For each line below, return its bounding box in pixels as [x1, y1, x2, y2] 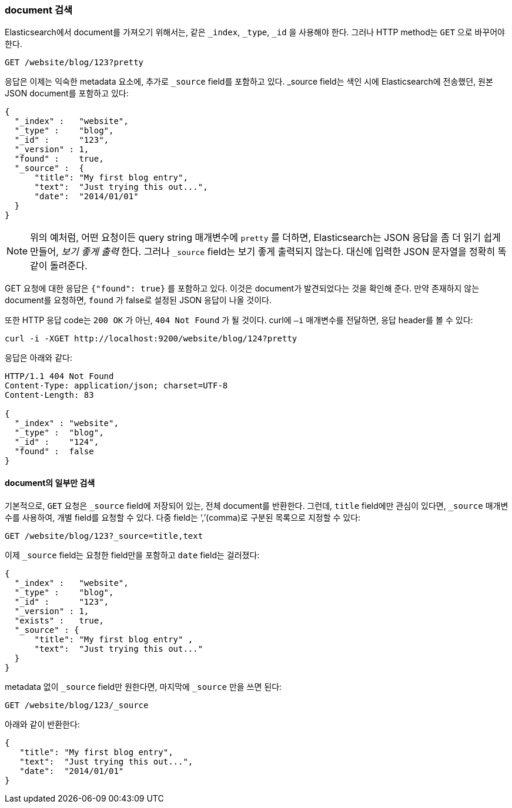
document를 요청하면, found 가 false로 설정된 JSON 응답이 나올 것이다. [5, 295, 272, 306]
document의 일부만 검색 [5, 477, 95, 488]
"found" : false [14, 447, 94, 457]
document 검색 [5, 4, 72, 16]
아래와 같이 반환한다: [5, 719, 80, 729]
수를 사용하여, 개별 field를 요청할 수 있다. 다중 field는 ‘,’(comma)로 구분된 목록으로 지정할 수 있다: [5, 512, 361, 522]
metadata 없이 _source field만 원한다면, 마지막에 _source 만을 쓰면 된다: [5, 681, 282, 692]
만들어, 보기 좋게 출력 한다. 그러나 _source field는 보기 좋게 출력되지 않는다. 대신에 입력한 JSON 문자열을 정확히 [30, 246, 496, 258]
